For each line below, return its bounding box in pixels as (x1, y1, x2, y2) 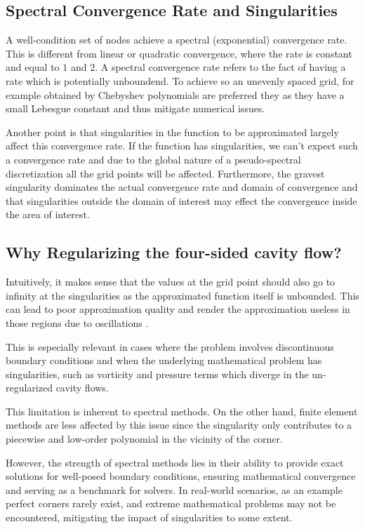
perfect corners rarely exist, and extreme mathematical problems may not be (6, 496, 336, 511)
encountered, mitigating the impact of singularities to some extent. (6, 510, 293, 525)
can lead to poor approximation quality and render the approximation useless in (6, 302, 350, 316)
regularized (6, 380, 53, 395)
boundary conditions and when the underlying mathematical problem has (6, 353, 322, 368)
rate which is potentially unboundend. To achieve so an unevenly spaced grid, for (6, 73, 354, 88)
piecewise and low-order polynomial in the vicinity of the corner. (6, 431, 283, 446)
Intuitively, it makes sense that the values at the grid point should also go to (6, 274, 336, 289)
